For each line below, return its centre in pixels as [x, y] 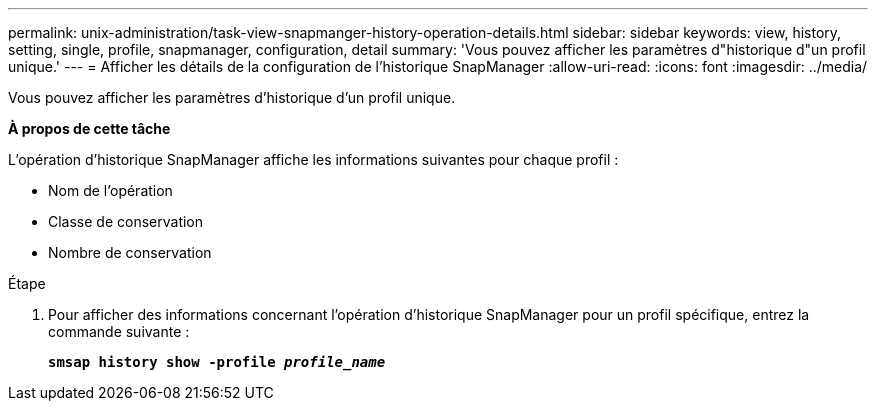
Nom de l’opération [110, 190]
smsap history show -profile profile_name [217, 362]
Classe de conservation [126, 221]
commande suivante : [119, 331]
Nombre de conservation [130, 252]
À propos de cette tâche [89, 128]
